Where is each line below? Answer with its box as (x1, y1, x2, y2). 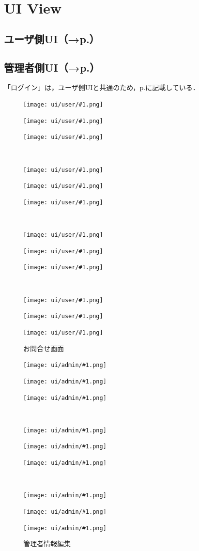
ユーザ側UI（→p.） (4, 31, 100, 46)
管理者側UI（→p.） (4, 60, 100, 75)
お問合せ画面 (23, 343, 64, 353)
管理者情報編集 (23, 538, 71, 549)
